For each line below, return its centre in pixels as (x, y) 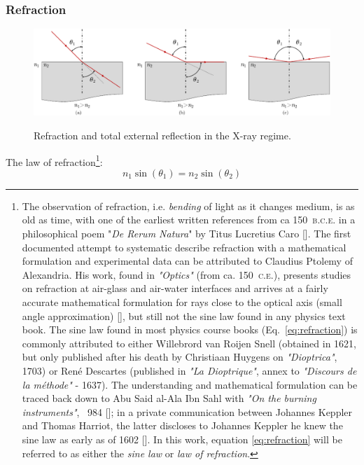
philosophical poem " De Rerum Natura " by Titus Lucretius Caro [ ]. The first (187, 234)
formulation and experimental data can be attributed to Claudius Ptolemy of (187, 261)
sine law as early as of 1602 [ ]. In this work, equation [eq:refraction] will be (182, 439)
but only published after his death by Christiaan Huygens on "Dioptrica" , (180, 357)
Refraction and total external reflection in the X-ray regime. (162, 136)
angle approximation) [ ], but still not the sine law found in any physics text (184, 315)
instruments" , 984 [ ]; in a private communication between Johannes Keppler (187, 411)
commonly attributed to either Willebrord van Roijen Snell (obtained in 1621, (189, 343)
